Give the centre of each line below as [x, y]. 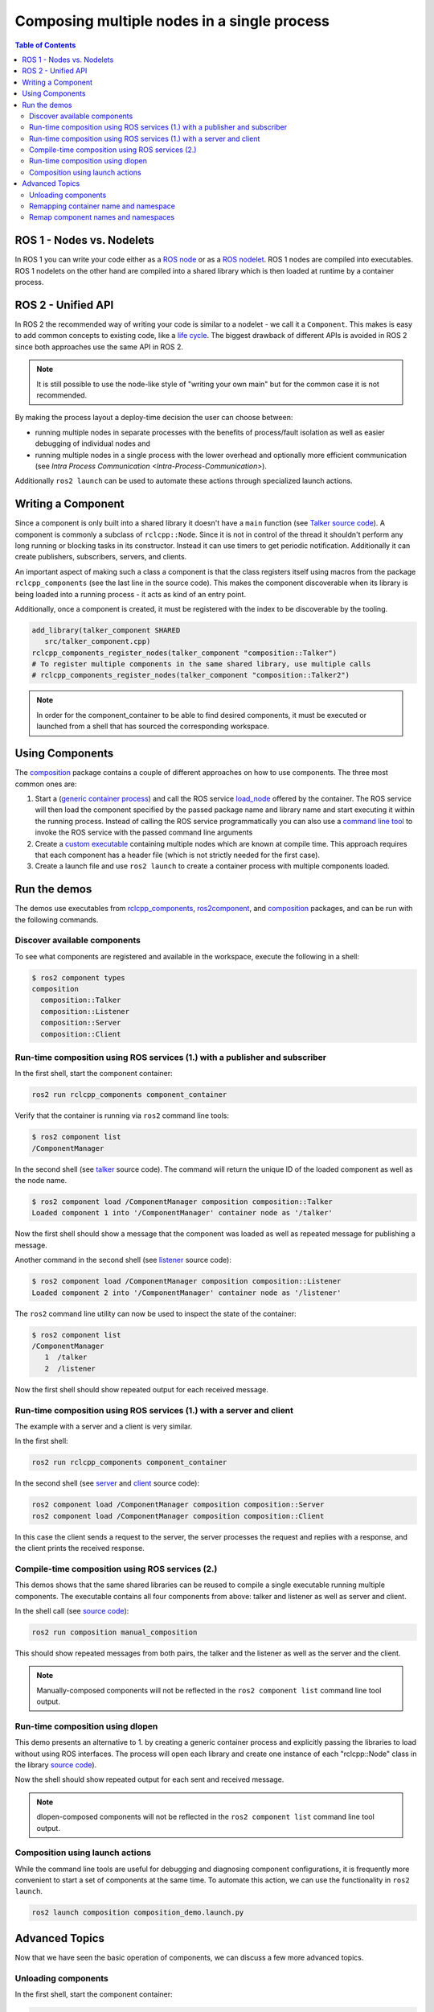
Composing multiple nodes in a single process [172, 21]
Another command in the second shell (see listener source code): [123, 1260]
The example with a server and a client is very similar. [104, 1426]
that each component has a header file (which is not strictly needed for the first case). [178, 855]
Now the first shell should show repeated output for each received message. [142, 1389]
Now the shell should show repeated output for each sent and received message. [149, 1779]
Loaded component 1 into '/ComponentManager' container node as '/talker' [182, 1213]
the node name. [41, 1181]
